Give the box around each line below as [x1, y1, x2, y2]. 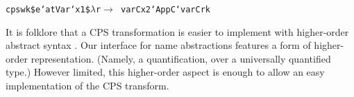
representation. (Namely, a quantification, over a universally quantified [31, 51, 331, 65]
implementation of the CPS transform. [6, 78, 169, 93]
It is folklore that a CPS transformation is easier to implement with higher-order [6, 24, 349, 39]
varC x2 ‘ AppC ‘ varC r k [121, 5, 210, 14]
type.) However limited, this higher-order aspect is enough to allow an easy [6, 65, 325, 79]
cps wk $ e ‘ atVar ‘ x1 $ [6, 5, 90, 14]
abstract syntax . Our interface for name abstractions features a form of [6, 38, 311, 52]
